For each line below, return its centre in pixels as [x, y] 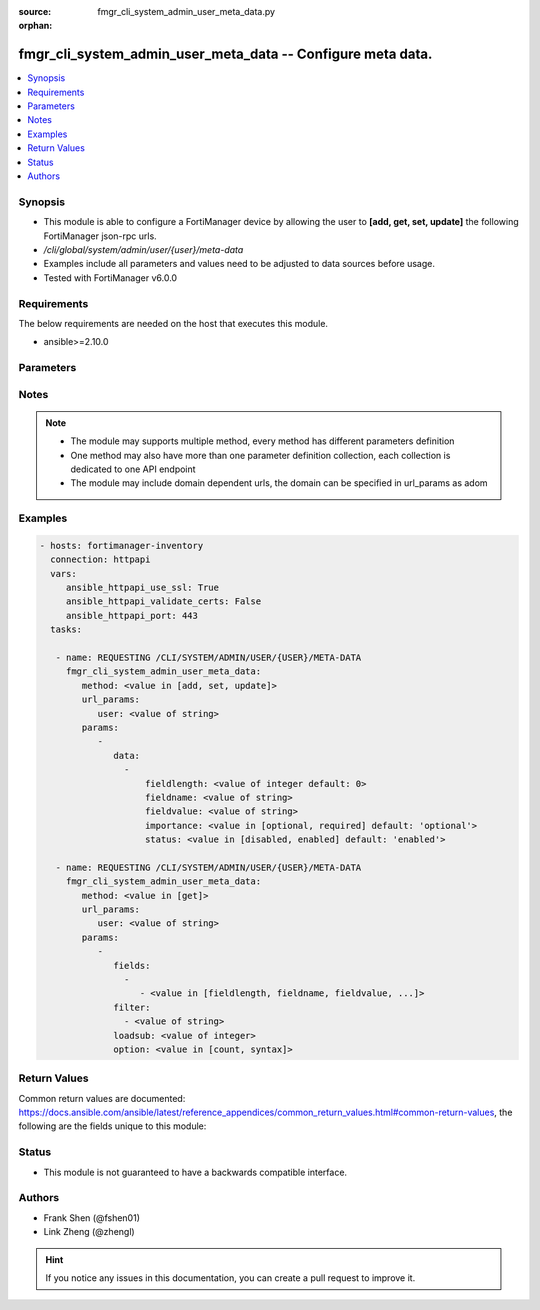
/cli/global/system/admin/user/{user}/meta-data [143, 249]
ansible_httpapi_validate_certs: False [163, 601]
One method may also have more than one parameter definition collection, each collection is [260, 455]
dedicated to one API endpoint [133, 469]
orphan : [35, 26]
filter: [132, 1007]
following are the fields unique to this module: [112, 1126]
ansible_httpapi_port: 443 [132, 615]
